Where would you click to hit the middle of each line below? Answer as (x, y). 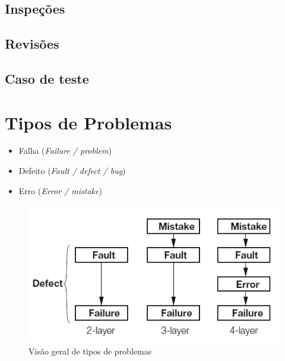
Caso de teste (47, 78)
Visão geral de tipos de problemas (90, 351)
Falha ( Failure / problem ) (65, 151)
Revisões (32, 44)
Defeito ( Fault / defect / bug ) (72, 171)
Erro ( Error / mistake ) (60, 190)
